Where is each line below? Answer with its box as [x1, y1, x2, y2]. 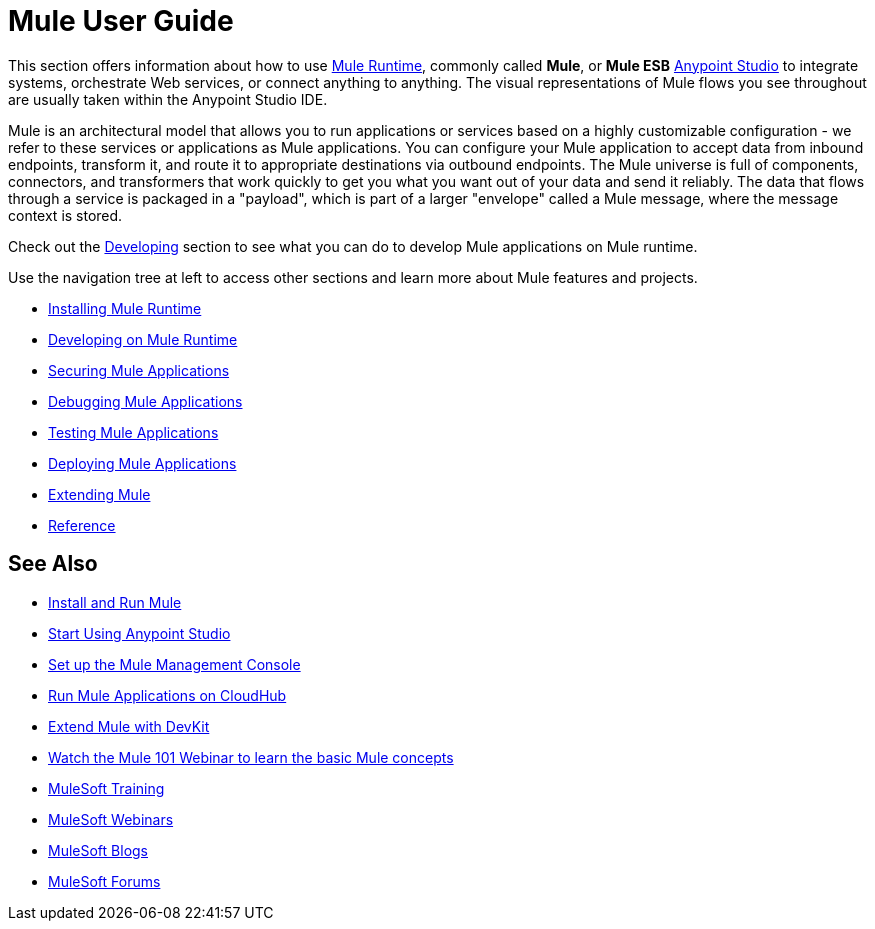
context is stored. [8, 206, 123, 224]
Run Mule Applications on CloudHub [48, 686, 287, 704]
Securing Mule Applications [48, 361, 230, 379]
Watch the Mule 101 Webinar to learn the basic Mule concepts [48, 748, 454, 766]
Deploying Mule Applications [48, 454, 237, 472]
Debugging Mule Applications [48, 392, 243, 410]
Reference [48, 516, 116, 534]
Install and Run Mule [48, 593, 182, 611]
